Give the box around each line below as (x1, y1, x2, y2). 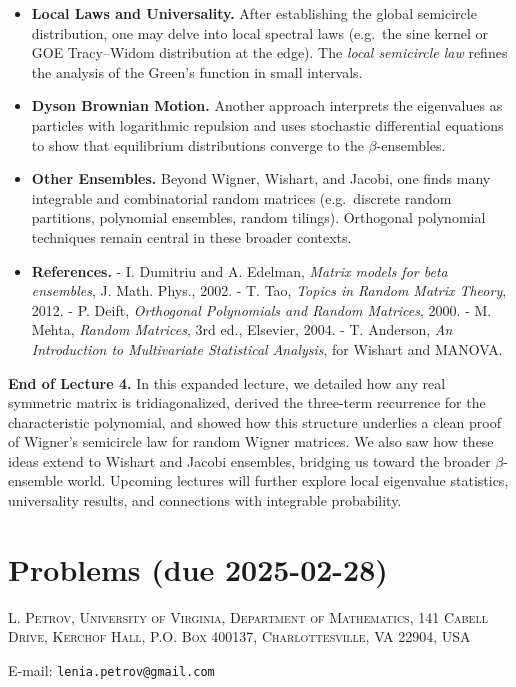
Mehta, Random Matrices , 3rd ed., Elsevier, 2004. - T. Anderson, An (31, 319, 453, 340)
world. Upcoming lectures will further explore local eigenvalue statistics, (67, 470, 509, 491)
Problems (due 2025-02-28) (8, 548, 388, 589)
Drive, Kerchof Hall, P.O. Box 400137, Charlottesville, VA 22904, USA (8, 626, 471, 647)
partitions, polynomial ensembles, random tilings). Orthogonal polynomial (31, 207, 486, 228)
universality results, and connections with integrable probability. (8, 490, 402, 511)
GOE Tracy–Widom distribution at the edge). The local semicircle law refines (31, 42, 508, 63)
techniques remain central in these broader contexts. (31, 226, 352, 247)
